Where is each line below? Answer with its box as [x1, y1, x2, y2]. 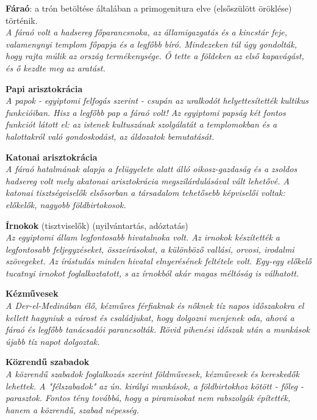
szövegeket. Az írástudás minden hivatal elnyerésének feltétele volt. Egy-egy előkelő [5, 255, 312, 267]
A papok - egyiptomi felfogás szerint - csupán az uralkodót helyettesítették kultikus [5, 94, 309, 107]
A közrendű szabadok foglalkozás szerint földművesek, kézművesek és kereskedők [5, 367, 299, 380]
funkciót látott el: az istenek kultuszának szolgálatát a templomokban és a [5, 118, 277, 131]
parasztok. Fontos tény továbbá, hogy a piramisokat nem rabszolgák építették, [5, 391, 291, 404]
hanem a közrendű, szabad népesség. [5, 403, 139, 416]
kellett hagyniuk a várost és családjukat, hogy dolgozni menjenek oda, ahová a [5, 311, 294, 324]
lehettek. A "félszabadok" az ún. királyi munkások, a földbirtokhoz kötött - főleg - [5, 379, 304, 392]
